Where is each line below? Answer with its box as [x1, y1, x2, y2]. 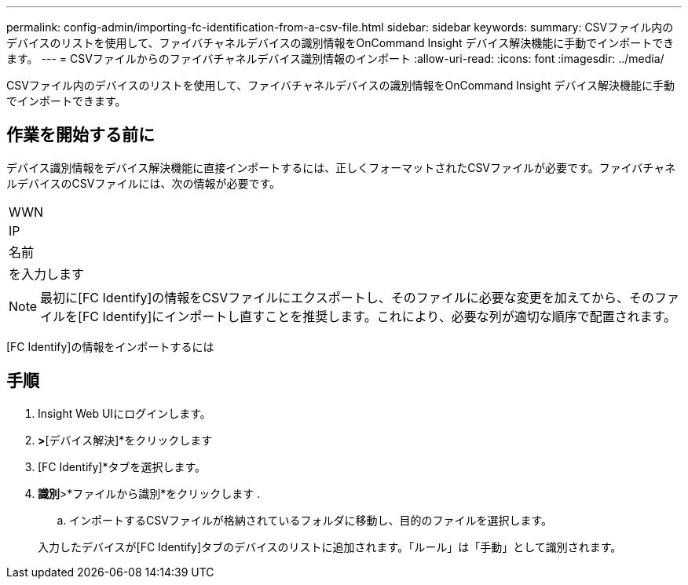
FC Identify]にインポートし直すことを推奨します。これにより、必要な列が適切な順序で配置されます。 [82, 308, 677, 324]
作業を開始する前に [6, 125, 155, 145]
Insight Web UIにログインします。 [38, 406, 211, 420]
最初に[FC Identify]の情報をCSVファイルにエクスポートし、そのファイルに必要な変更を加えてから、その [40, 289, 654, 305]
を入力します [9, 265, 85, 282]
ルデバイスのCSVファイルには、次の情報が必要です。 [6, 176, 281, 190]
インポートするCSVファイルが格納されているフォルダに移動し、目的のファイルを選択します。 [69, 513, 553, 527]
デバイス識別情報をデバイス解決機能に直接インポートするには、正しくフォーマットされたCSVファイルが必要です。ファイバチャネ [6, 160, 676, 174]
